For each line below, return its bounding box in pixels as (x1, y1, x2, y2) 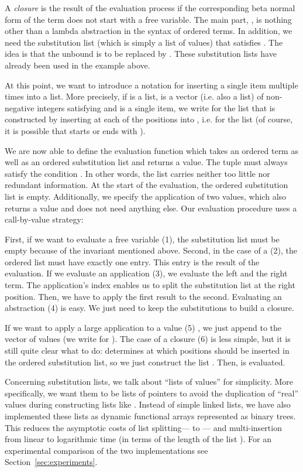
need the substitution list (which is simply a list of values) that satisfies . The (5, 36, 283, 48)
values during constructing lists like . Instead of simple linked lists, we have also (5, 398, 291, 411)
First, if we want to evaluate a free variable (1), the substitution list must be (5, 232, 280, 245)
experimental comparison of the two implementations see (5, 444, 208, 456)
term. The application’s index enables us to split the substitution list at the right (5, 279, 295, 291)
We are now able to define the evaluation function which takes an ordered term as (5, 144, 298, 156)
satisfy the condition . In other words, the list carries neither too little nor (5, 167, 270, 179)
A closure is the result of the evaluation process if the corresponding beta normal (5, 2, 295, 13)
